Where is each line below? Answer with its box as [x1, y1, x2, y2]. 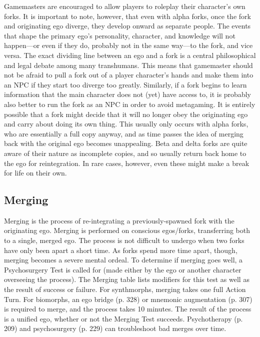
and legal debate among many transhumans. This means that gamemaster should [4, 59, 253, 70]
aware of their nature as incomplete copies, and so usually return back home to [4, 147, 246, 158]
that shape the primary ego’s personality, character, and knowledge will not [4, 30, 235, 40]
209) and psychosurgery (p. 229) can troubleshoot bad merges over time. [4, 323, 226, 333]
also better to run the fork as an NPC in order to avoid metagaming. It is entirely [4, 98, 255, 109]
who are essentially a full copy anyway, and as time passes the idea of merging [4, 128, 243, 138]
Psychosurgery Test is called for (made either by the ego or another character [4, 264, 241, 274]
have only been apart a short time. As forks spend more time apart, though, [4, 244, 237, 255]
